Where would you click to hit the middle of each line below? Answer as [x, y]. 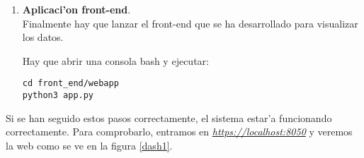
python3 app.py [58, 96]
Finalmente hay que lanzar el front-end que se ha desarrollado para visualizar [190, 23]
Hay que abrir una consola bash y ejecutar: [115, 60]
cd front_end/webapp [70, 84]
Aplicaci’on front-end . [76, 9]
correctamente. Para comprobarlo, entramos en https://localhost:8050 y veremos [179, 132]
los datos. [43, 37]
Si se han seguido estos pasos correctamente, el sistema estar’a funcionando [169, 117]
